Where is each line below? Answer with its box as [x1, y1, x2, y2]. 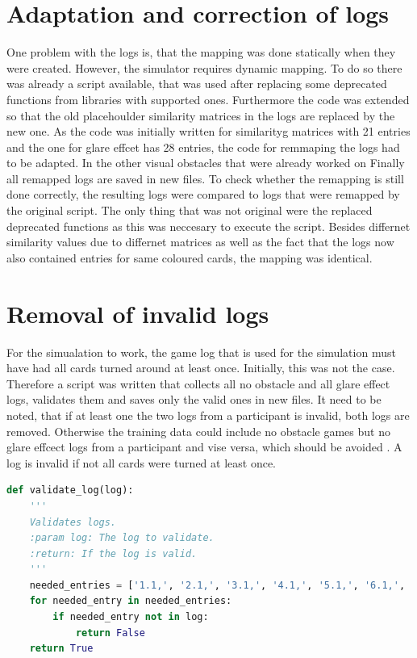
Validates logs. [29, 516, 117, 528]
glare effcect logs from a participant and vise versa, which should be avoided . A [6, 438, 402, 455]
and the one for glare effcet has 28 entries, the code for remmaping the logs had [6, 138, 400, 155]
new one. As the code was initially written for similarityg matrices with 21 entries [6, 123, 411, 140]
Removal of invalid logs [6, 296, 269, 329]
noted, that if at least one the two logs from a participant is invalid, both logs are [6, 406, 410, 423]
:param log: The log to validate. [29, 532, 215, 544]
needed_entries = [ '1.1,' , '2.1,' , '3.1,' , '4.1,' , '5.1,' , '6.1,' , [29, 579, 406, 591]
